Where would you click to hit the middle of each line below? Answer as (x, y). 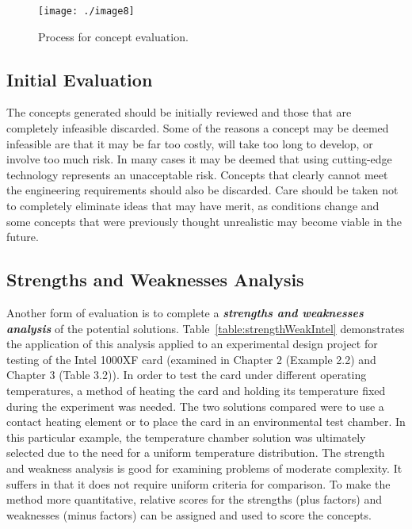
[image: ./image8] (86, 11)
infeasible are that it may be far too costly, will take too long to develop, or (190, 143)
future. (23, 237)
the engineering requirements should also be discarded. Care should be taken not (202, 190)
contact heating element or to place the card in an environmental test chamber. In (206, 422)
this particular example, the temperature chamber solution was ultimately (186, 437)
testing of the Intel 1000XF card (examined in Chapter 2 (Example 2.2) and (191, 359)
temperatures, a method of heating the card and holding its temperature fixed (196, 390)
